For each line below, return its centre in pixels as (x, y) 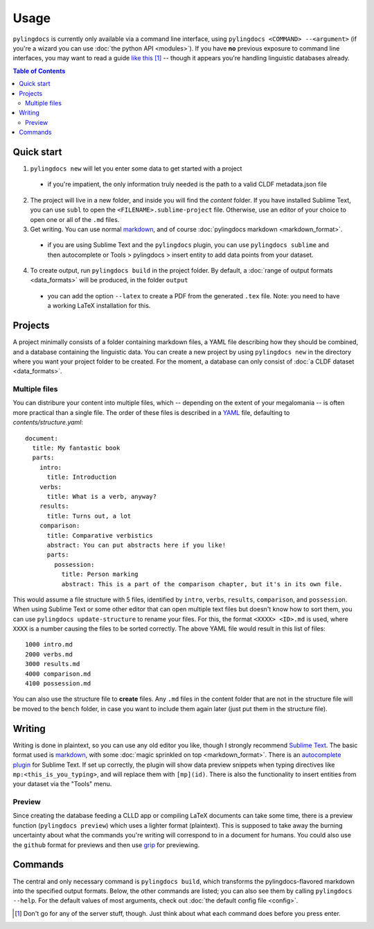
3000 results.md (53, 664)
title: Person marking (100, 574)
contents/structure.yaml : (48, 423)
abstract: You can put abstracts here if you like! (136, 545)
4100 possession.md (58, 684)
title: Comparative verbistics (100, 535)
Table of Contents (39, 71)
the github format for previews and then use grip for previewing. (106, 845)
